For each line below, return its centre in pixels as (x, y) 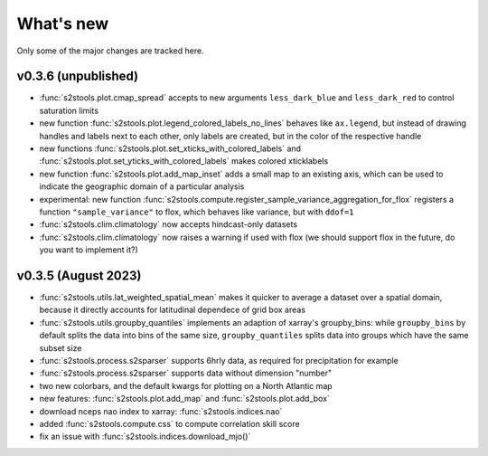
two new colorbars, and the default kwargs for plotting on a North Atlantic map (186, 385)
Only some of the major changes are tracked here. (110, 51)
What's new (63, 24)
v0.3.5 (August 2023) (79, 275)
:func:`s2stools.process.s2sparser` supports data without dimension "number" (186, 373)
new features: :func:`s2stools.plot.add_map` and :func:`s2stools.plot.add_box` (184, 399)
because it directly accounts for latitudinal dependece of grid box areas (173, 310)
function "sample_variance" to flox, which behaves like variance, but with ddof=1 (197, 212)
